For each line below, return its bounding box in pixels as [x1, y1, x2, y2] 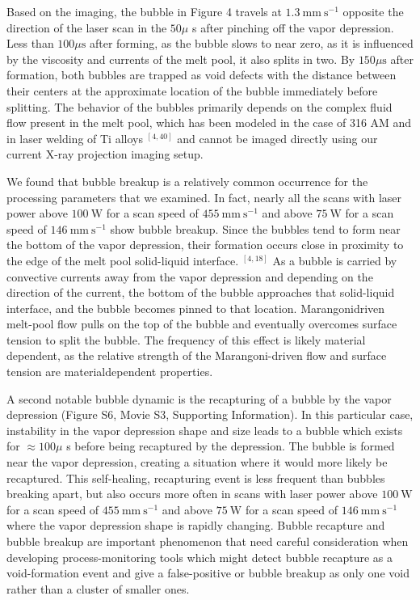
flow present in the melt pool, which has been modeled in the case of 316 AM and [6, 114, 412, 131]
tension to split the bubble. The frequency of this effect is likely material [6, 331, 366, 348]
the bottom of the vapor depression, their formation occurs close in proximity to [6, 236, 404, 253]
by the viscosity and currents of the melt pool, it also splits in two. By [6, 50, 355, 67]
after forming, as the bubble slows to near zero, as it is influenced [89, 35, 414, 52]
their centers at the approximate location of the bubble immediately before [6, 82, 378, 99]
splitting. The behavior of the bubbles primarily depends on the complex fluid [6, 98, 393, 115]
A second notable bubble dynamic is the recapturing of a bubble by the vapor [6, 390, 392, 407]
